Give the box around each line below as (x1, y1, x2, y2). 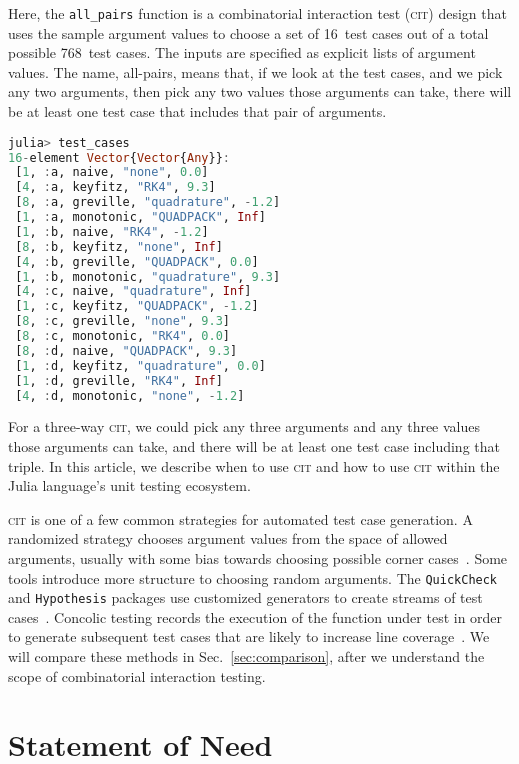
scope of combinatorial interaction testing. (8, 665, 266, 686)
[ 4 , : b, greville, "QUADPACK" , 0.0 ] (15, 254, 259, 269)
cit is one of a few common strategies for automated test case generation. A (8, 508, 473, 529)
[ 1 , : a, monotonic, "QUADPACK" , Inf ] (15, 210, 266, 224)
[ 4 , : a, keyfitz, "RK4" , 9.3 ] (15, 180, 216, 195)
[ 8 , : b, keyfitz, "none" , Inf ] (15, 239, 223, 254)
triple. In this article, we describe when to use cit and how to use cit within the (8, 455, 500, 476)
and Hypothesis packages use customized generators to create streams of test (8, 587, 483, 608)
